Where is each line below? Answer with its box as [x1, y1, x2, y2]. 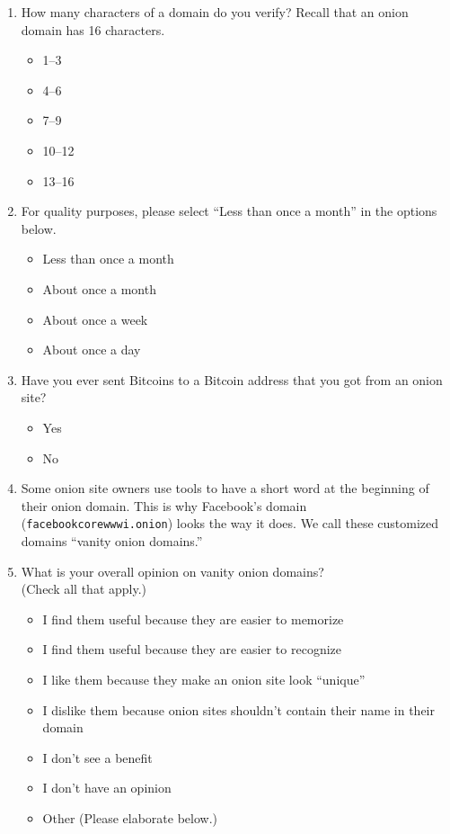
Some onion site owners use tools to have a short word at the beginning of [21, 479, 429, 498]
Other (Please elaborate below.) [42, 808, 217, 827]
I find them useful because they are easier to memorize [42, 609, 344, 628]
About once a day [42, 340, 141, 359]
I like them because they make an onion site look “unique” [42, 669, 366, 688]
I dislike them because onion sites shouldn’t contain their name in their [42, 700, 435, 719]
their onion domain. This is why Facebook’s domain [21, 496, 307, 515]
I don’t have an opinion [42, 778, 172, 797]
